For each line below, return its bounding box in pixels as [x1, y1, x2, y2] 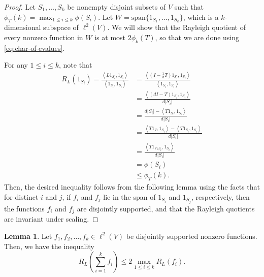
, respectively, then [191, 191, 250, 202]
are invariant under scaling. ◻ [4, 213, 98, 224]
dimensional [4, 22, 41, 33]
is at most [94, 32, 126, 43]
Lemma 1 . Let [4, 230, 52, 241]
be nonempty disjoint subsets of [67, 2, 166, 12]
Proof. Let [4, 2, 36, 12]
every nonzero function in [4, 32, 83, 43]
